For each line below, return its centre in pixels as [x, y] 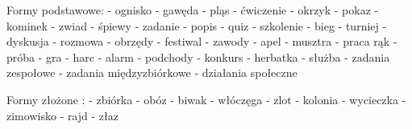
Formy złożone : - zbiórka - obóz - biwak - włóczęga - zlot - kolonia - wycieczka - [206, 99]
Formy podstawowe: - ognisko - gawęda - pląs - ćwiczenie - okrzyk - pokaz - [193, 10]
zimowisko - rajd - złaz [62, 115]
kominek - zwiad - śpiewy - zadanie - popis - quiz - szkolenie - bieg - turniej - [197, 25]
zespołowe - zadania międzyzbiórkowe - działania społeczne [152, 73]
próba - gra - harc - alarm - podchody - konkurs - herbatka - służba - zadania [198, 56]
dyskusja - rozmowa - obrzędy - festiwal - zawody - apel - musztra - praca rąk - [202, 41]
